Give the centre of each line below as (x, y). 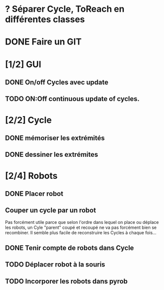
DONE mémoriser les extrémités (55, 138)
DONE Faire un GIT (43, 42)
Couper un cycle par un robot (51, 210)
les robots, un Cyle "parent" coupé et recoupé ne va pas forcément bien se (81, 227)
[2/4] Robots (31, 176)
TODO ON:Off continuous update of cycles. (72, 99)
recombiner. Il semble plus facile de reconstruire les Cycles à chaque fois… (81, 232)
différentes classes (45, 19)
